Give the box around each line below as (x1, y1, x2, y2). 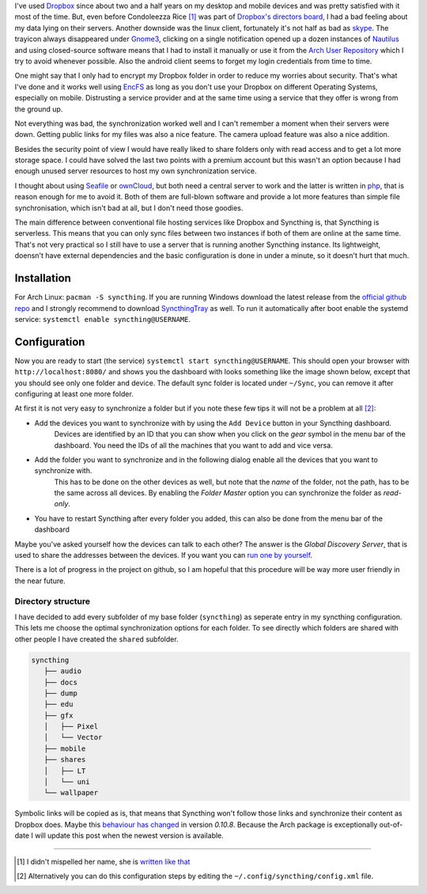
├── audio (43, 667, 82, 676)
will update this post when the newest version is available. (34, 831, 225, 840)
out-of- (379, 820, 403, 829)
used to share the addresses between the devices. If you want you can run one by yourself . (14, 551, 312, 560)
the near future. (14, 576, 66, 585)
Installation (14, 271, 71, 285)
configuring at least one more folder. (14, 388, 134, 399)
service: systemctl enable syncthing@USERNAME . (14, 314, 191, 324)
